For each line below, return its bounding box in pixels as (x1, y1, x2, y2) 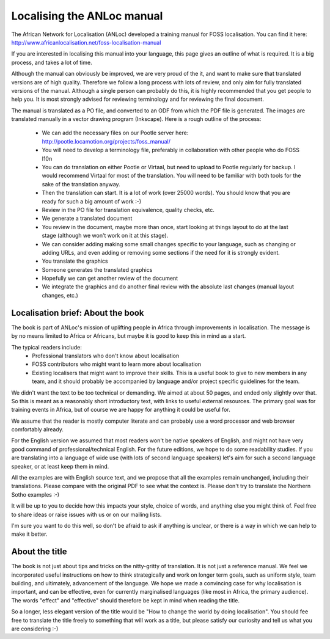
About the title (11, 547, 67, 557)
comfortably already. (11, 426, 64, 433)
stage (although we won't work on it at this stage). (42, 232, 169, 239)
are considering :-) (11, 625, 59, 632)
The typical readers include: (11, 343, 82, 351)
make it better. (11, 530, 48, 538)
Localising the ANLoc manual (11, 9, 163, 23)
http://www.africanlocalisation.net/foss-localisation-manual (11, 38, 161, 46)
